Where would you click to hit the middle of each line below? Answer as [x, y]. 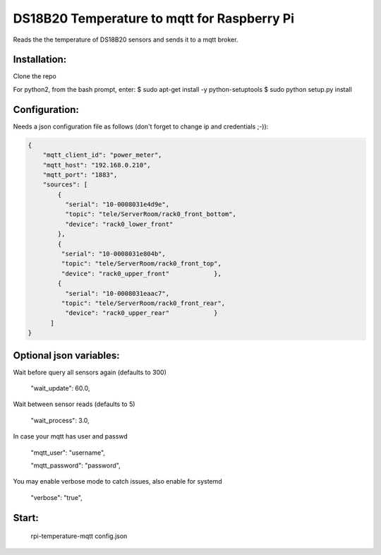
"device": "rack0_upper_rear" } [141, 313]
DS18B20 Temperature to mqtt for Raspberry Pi [153, 18]
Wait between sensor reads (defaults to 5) [74, 404]
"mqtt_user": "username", [68, 453]
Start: [26, 518]
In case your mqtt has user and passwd [71, 436]
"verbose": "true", [56, 497]
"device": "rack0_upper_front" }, [141, 273]
